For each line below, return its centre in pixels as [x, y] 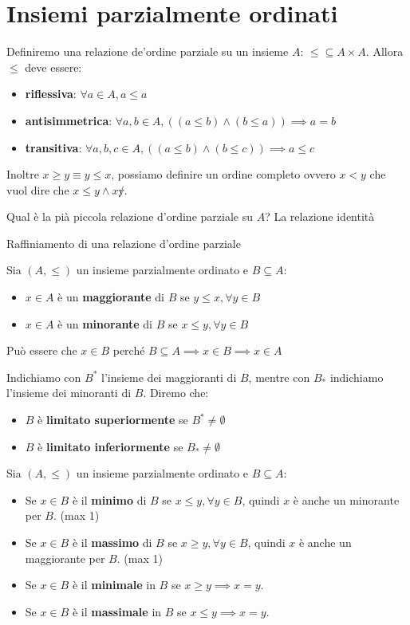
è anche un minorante [346, 499]
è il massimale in [117, 611]
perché [129, 350]
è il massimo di [112, 542]
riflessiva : [51, 94]
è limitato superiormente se [113, 420]
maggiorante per [65, 558]
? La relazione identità [320, 216]
